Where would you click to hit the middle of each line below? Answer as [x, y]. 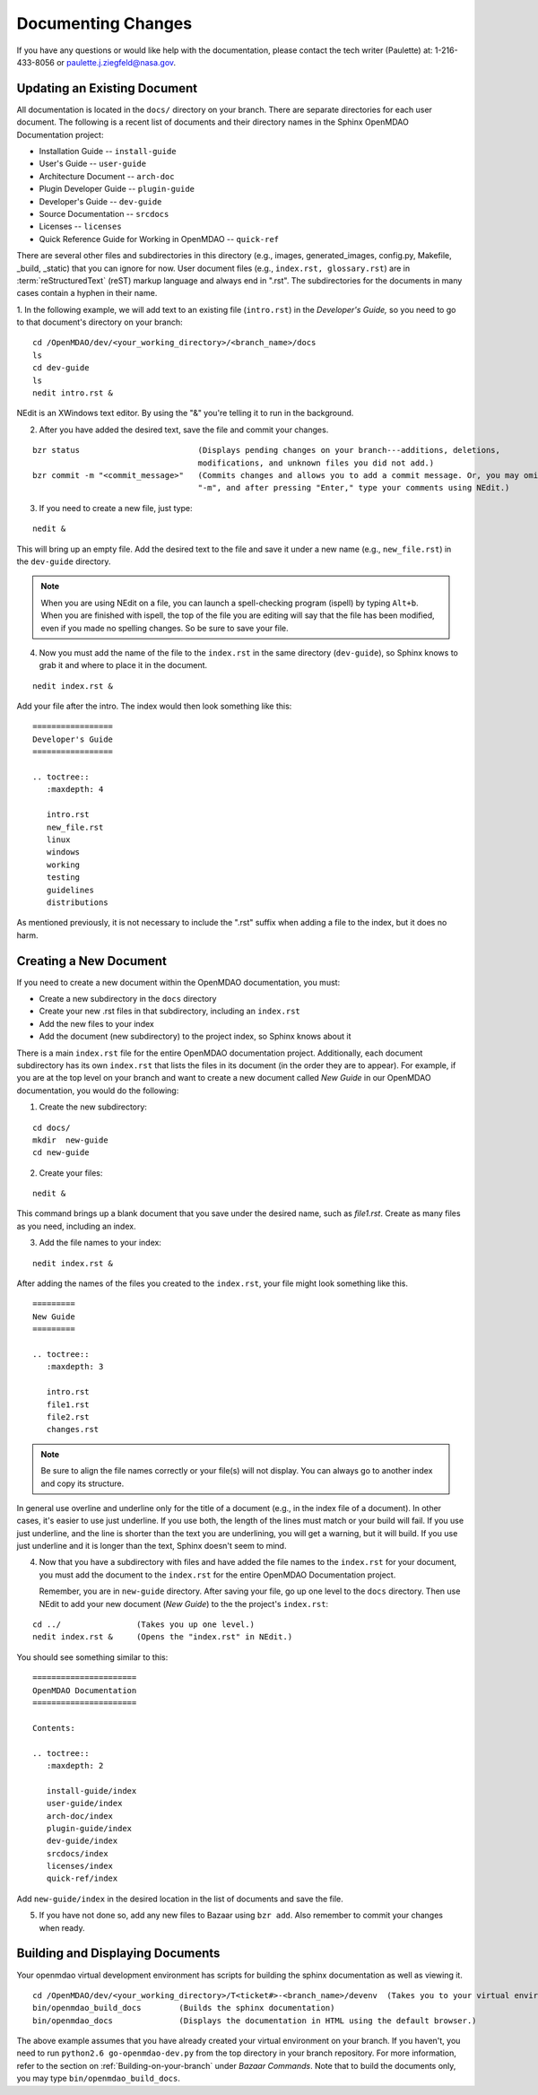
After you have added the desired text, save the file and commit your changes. [184, 430]
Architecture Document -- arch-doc [107, 176]
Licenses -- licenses [80, 226]
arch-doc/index [80, 1816]
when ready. [62, 1927]
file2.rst [68, 1417]
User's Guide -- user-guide [93, 164]
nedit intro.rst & [73, 393]
